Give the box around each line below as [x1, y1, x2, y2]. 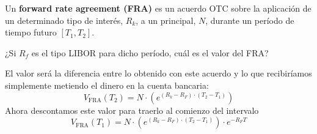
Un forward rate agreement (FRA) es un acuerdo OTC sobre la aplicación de [5, 2, 312, 14]
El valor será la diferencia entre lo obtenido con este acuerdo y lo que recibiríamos [5, 67, 312, 80]
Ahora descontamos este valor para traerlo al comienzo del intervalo [5, 103, 259, 116]
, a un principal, [136, 13, 196, 26]
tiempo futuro [5, 26, 57, 39]
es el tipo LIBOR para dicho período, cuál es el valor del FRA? [31, 46, 269, 59]
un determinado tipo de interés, [5, 13, 123, 26]
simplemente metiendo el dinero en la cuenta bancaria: [5, 78, 209, 91]
